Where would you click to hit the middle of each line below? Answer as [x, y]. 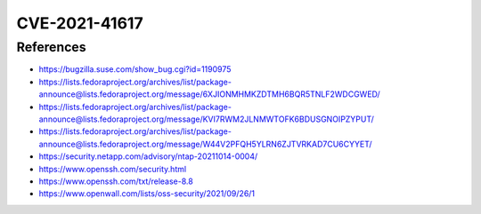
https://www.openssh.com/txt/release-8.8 [116, 181]
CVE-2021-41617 [80, 23]
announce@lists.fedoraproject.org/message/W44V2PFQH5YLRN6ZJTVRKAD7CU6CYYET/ [206, 144]
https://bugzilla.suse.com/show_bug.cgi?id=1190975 [135, 69]
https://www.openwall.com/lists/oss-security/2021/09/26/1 [147, 194]
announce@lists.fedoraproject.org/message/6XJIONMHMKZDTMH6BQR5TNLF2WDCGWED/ [209, 94]
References [51, 47]
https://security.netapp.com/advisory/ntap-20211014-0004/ [148, 156]
